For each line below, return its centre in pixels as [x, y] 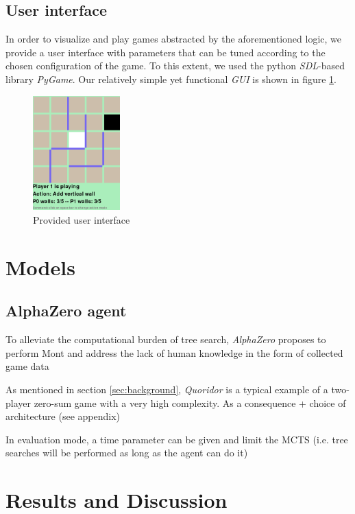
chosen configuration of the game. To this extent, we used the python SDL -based [175, 66]
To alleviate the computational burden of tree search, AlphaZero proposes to [166, 339]
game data [27, 366]
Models [40, 267]
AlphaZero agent [66, 311]
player [18, 402]
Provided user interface [82, 220]
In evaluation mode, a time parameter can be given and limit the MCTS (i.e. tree [177, 439]
